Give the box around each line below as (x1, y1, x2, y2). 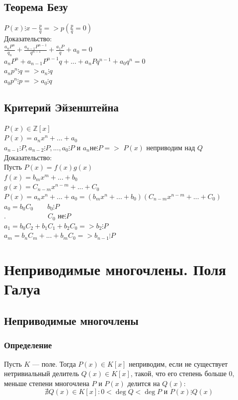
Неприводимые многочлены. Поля (4, 259, 226, 280)
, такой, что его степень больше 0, (130, 368, 235, 379)
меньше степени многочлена (4, 378, 89, 388)
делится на (127, 378, 160, 388)
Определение (4, 339, 52, 351)
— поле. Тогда (32, 358, 76, 369)
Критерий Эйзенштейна (4, 100, 119, 115)
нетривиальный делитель (4, 368, 79, 379)
